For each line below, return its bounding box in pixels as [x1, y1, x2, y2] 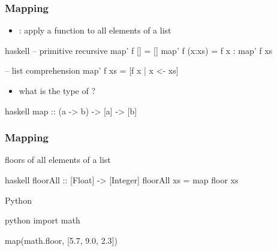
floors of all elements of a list [5, 153, 111, 166]
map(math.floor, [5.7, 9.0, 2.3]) [5, 234, 118, 246]
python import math [5, 214, 80, 226]
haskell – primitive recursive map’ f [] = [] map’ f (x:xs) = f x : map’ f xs [5, 44, 273, 56]
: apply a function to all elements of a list [19, 24, 171, 37]
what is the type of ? [19, 84, 96, 96]
